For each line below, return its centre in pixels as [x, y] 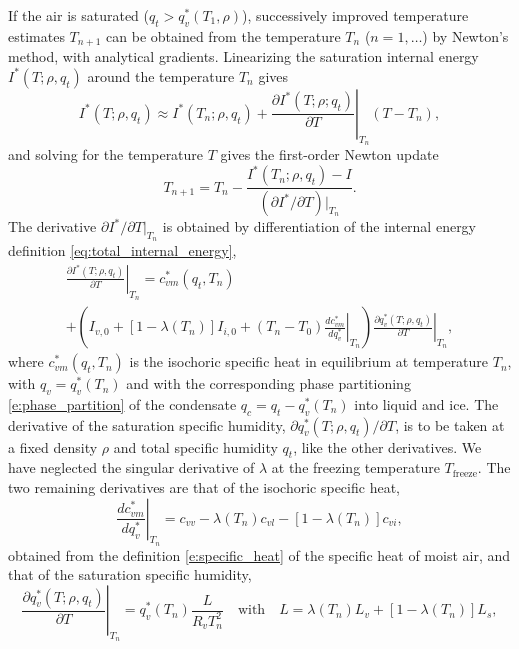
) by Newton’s [465, 35]
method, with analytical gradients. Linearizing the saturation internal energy [243, 56]
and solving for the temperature [106, 154]
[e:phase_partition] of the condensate [122, 403]
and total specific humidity [195, 446]
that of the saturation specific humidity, [130, 574]
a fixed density [53, 446]
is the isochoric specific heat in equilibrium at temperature [309, 361]
